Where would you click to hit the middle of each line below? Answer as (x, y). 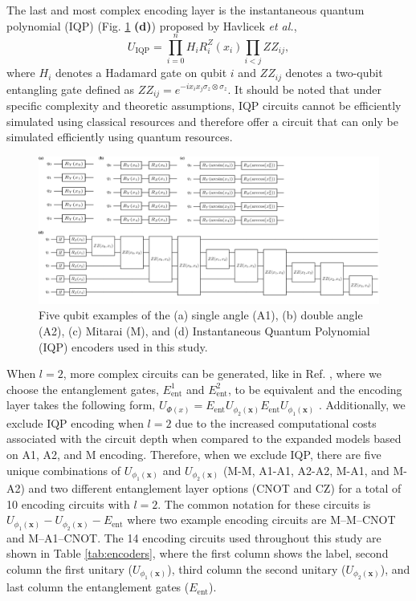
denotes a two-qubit (334, 73)
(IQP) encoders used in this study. (123, 346)
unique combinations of (64, 470)
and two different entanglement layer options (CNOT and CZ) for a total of (215, 488)
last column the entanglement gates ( (98, 587)
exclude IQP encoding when (75, 422)
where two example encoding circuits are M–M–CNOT (261, 520)
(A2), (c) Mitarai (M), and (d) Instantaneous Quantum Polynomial (204, 331)
